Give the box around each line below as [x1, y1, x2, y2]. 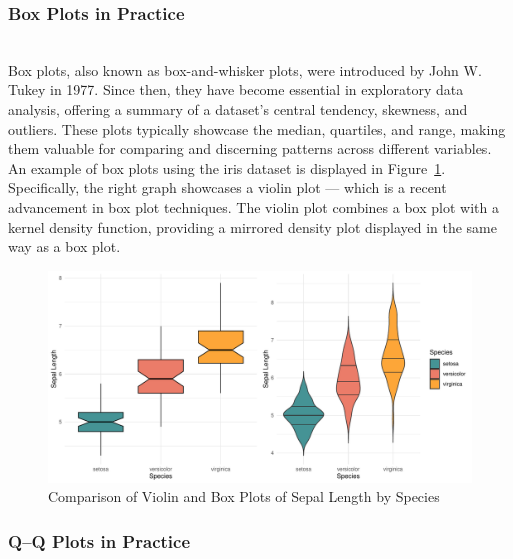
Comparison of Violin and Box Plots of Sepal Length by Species [48, 486, 440, 507]
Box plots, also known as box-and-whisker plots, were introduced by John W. [8, 59, 482, 80]
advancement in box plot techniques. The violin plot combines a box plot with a [8, 196, 499, 217]
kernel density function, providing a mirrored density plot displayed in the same [8, 216, 497, 237]
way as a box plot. [8, 236, 121, 257]
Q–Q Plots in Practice [8, 528, 190, 553]
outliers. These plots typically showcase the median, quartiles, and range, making [8, 118, 506, 139]
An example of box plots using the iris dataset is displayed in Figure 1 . [8, 157, 446, 178]
